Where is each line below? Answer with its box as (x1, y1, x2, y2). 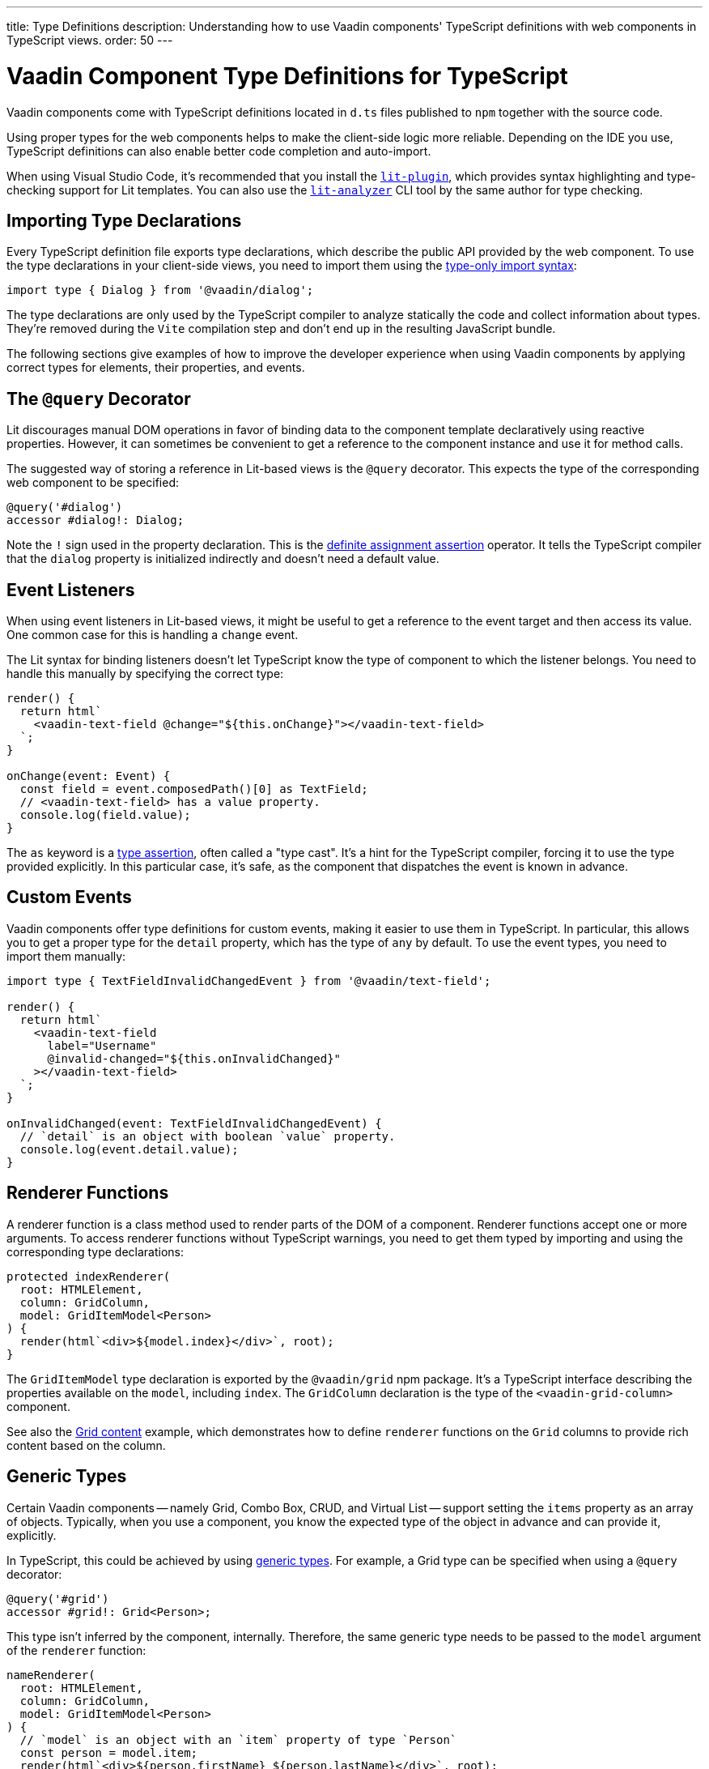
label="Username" (47, 1038, 157, 1052)
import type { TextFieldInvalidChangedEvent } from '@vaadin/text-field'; (6, 974, 491, 987)
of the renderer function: (6, 1643, 146, 1657)
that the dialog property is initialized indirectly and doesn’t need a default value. (6, 552, 439, 566)
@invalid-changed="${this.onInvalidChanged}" (47, 1051, 342, 1065)
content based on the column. (6, 1438, 166, 1452)
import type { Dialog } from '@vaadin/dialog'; (6, 283, 314, 297)
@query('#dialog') (6, 501, 123, 514)
